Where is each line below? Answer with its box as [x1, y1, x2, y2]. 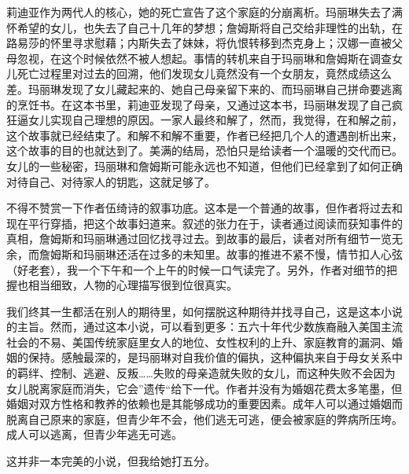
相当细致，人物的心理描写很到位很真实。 [28, 277, 238, 293]
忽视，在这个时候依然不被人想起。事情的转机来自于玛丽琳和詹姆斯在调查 [17, 50, 392, 66]
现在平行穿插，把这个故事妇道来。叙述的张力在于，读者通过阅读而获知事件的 [6, 215, 403, 231]
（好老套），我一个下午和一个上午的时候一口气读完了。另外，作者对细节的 [6, 261, 386, 277]
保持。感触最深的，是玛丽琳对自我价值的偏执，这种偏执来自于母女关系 [28, 349, 392, 366]
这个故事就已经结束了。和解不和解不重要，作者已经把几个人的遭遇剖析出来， [6, 127, 403, 143]
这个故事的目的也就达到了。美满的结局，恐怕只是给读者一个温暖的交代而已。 [6, 142, 403, 159]
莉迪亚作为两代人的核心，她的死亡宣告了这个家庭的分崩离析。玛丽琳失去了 [6, 4, 392, 20]
